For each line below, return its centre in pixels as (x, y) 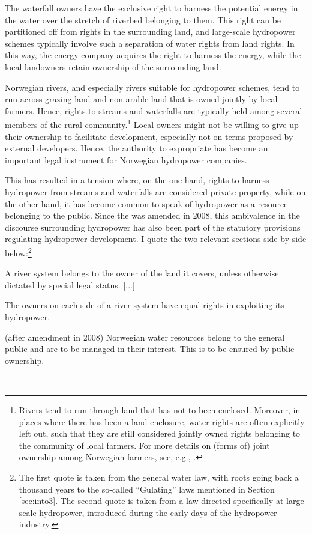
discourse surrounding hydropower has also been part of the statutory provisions (153, 227)
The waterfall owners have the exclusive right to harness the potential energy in (151, 8)
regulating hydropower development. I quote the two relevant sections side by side (156, 239)
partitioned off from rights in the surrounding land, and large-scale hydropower (150, 32)
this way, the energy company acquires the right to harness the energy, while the (153, 55)
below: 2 (18, 252)
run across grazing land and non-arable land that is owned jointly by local (141, 99)
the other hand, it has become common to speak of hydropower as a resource (146, 203)
